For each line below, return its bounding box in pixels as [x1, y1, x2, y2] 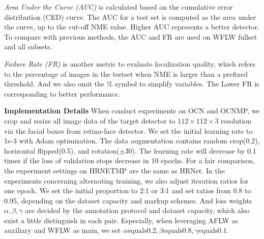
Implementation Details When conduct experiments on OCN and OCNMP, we [4, 105, 260, 116]
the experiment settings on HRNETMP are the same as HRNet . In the [4, 165, 225, 175]
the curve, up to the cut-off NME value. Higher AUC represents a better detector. [4, 21, 260, 32]
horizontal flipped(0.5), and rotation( [4, 145, 120, 156]
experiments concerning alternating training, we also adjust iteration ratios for [4, 175, 249, 186]
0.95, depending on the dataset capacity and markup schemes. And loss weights [4, 195, 252, 205]
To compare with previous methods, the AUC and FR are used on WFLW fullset [4, 31, 257, 42]
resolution [221, 115, 252, 126]
